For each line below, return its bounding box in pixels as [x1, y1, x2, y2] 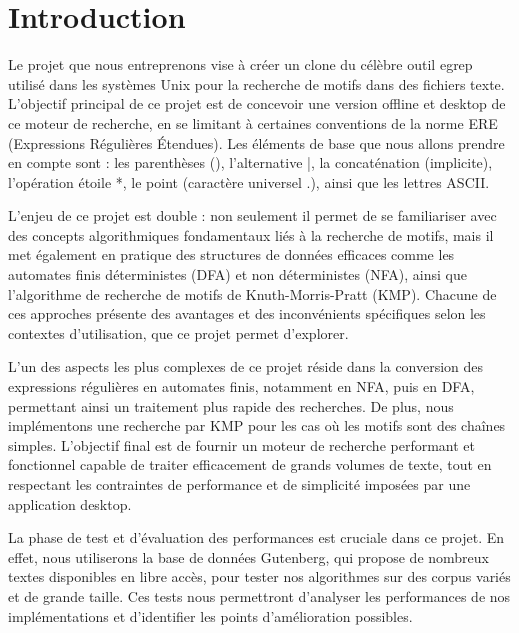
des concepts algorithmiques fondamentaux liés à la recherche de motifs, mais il [8, 224, 494, 245]
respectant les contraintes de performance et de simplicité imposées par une [8, 474, 471, 494]
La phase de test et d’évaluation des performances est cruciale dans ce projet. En [8, 527, 505, 548]
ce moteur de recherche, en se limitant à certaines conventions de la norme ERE [8, 112, 498, 133]
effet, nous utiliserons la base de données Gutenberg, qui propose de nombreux [8, 546, 489, 567]
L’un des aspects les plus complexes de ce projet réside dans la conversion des [8, 356, 484, 377]
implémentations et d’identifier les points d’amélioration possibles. [8, 605, 413, 626]
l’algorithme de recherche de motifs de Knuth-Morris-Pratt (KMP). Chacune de [8, 283, 497, 304]
